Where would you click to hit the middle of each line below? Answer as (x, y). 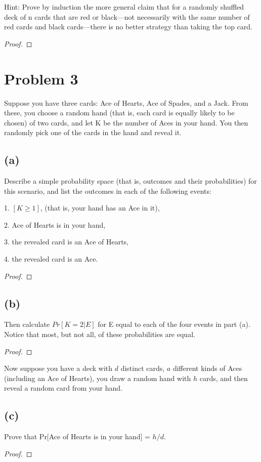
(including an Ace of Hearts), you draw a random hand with (98, 378)
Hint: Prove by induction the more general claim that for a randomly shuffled (124, 7)
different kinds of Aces (207, 368)
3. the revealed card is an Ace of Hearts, (67, 242)
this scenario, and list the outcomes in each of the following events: (108, 191)
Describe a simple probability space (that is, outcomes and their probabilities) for (130, 181)
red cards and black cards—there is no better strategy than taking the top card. (128, 27)
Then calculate (27, 324)
